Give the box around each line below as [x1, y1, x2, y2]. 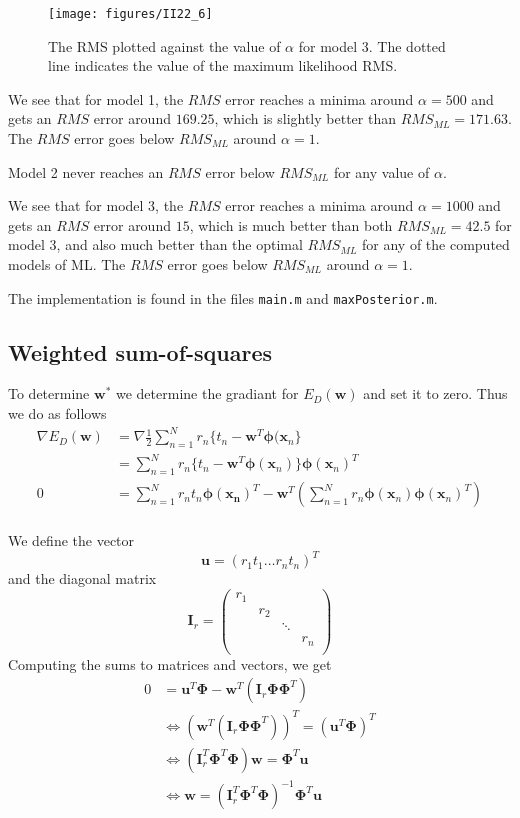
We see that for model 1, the [8, 88, 184, 109]
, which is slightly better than [214, 108, 396, 129]
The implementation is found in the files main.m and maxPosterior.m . [8, 287, 438, 308]
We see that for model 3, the [8, 195, 184, 216]
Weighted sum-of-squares [8, 336, 273, 367]
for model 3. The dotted [298, 35, 446, 56]
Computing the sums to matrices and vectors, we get [8, 653, 332, 674]
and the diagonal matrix [8, 568, 157, 589]
